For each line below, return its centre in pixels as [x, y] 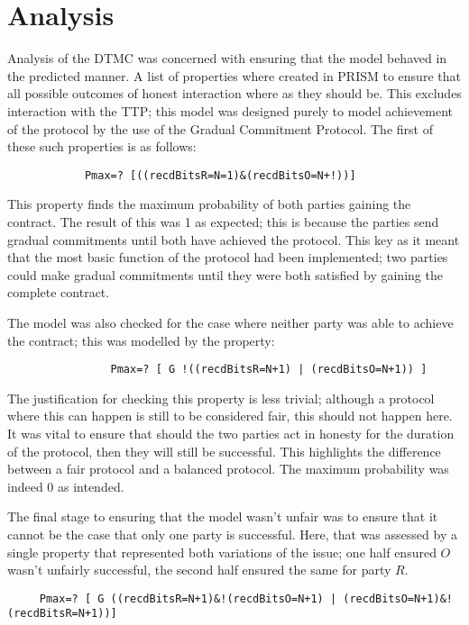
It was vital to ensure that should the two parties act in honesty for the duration [231, 433]
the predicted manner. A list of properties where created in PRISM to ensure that [234, 75]
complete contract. [59, 292]
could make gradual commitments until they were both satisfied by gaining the [225, 274]
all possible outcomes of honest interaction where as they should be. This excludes [234, 93]
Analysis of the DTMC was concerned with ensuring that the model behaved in [227, 58]
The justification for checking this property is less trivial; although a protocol [221, 398]
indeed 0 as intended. [66, 486]
